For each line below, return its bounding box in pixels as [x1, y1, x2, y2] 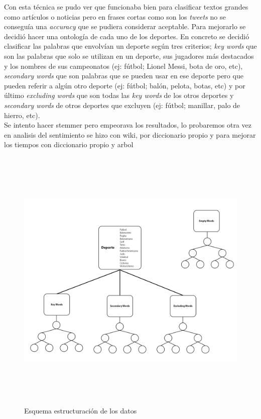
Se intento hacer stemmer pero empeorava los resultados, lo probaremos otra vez [4, 120, 251, 130]
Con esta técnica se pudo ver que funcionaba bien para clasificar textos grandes [4, 2, 248, 12]
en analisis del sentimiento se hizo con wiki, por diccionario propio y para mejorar [4, 129, 256, 140]
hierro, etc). [4, 110, 40, 120]
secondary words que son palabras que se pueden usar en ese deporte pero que [4, 70, 243, 81]
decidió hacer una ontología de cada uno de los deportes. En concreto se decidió [4, 31, 249, 41]
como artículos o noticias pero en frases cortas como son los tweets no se [4, 11, 226, 22]
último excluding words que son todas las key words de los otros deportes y [4, 90, 234, 100]
